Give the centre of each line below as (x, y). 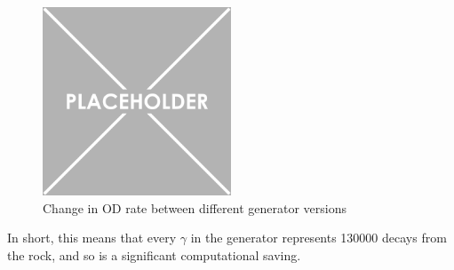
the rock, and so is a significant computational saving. (154, 254)
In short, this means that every (92, 238)
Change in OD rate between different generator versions (195, 207)
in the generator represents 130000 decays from (319, 238)
